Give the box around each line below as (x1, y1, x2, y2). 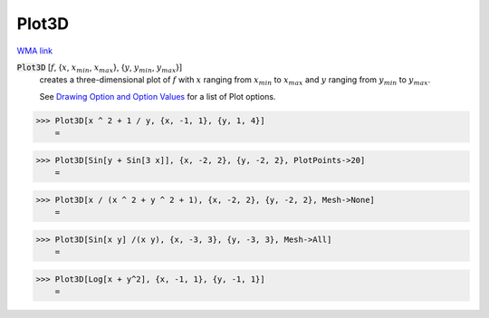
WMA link (16, 45, 53, 56)
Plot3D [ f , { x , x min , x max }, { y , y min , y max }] (16, 62, 183, 74)
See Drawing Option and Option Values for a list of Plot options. (39, 91, 276, 101)
